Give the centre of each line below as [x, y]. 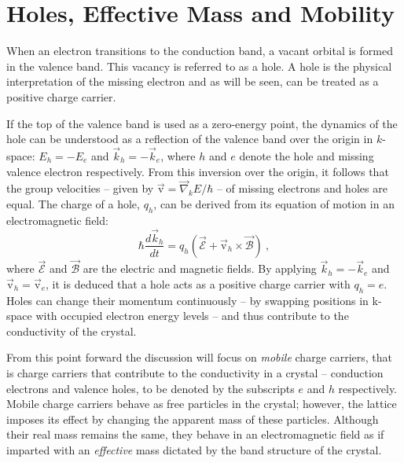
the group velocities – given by [80, 188]
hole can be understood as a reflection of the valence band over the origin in [190, 139]
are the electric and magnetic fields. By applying [200, 268]
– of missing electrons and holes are [302, 188]
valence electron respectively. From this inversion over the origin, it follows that [198, 171]
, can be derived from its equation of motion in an [274, 203]
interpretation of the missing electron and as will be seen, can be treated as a [193, 81]
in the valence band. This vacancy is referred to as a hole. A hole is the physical [199, 66]
